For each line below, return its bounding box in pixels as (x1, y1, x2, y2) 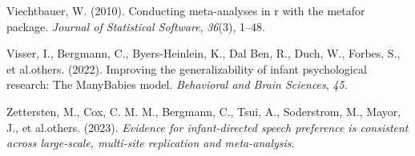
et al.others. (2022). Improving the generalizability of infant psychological (6, 60, 367, 77)
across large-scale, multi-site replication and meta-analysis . (6, 134, 295, 151)
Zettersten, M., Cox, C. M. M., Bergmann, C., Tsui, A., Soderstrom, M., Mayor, (6, 102, 401, 119)
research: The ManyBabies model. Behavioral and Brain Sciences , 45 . (6, 76, 348, 93)
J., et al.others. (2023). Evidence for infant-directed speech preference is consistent (6, 118, 409, 135)
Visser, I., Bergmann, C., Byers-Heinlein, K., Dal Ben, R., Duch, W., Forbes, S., (6, 45, 401, 62)
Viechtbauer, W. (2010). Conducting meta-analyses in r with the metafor (6, 2, 365, 18)
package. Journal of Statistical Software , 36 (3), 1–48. (6, 18, 265, 34)
